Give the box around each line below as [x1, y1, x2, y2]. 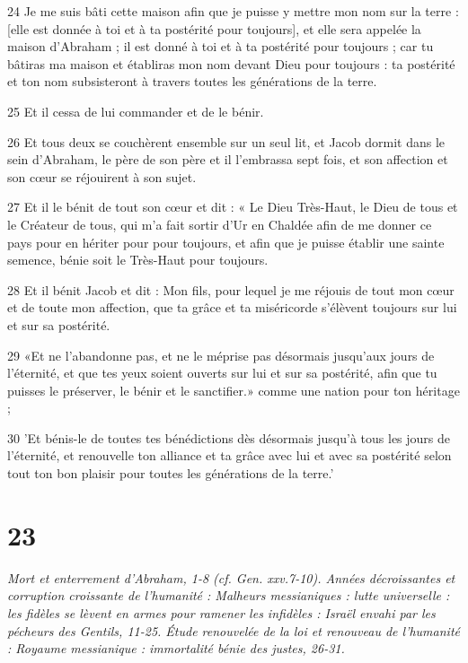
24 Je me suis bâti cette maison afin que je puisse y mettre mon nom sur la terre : [7, 2, 459, 20]
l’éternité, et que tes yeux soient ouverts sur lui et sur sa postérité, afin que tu [7, 363, 437, 382]
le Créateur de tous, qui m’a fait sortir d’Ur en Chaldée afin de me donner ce [7, 214, 432, 233]
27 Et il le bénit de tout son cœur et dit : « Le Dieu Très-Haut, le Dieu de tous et [7, 197, 458, 216]
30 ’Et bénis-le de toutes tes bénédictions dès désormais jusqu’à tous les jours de [7, 428, 451, 447]
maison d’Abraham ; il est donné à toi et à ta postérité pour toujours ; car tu [7, 37, 434, 56]
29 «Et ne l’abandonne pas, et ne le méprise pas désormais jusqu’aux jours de [7, 345, 435, 364]
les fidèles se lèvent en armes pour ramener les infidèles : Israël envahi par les [7, 603, 436, 622]
